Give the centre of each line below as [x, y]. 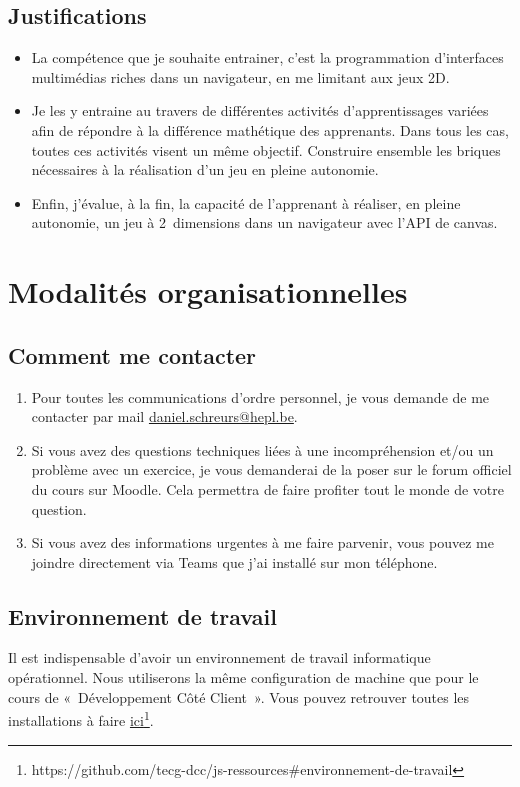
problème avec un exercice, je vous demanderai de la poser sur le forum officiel [271, 469]
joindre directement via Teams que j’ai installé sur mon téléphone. [234, 561]
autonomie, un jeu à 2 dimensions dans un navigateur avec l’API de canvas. [264, 222]
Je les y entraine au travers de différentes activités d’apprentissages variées [260, 110]
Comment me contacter [132, 354]
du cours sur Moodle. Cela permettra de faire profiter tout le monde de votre [267, 488]
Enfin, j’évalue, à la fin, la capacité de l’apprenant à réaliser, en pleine [246, 202]
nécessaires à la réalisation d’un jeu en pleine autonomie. [205, 169]
